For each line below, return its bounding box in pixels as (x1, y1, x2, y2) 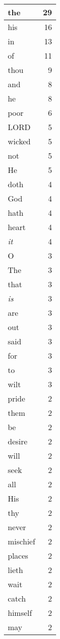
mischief (8, 536, 36, 547)
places (8, 550, 28, 561)
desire (8, 436, 28, 447)
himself (8, 607, 32, 618)
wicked (8, 135, 31, 147)
